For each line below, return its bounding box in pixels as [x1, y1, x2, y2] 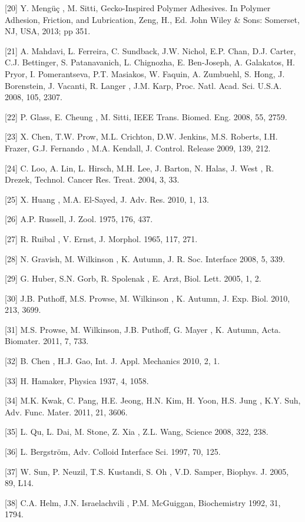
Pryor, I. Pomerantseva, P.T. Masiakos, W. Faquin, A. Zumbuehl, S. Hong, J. [5, 67, 285, 80]
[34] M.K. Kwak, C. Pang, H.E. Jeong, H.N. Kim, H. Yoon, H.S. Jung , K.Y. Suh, [5, 394, 301, 407]
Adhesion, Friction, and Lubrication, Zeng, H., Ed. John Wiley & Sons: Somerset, [5, 13, 300, 25]
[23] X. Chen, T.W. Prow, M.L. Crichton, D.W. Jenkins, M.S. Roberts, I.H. [5, 130, 278, 143]
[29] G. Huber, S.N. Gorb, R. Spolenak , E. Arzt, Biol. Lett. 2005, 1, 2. [5, 272, 261, 285]
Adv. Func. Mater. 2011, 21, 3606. [5, 405, 128, 418]
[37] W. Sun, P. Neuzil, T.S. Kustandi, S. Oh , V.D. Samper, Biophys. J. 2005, [5, 465, 289, 477]
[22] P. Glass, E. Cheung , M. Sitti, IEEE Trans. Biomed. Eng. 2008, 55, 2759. [5, 110, 287, 123]
